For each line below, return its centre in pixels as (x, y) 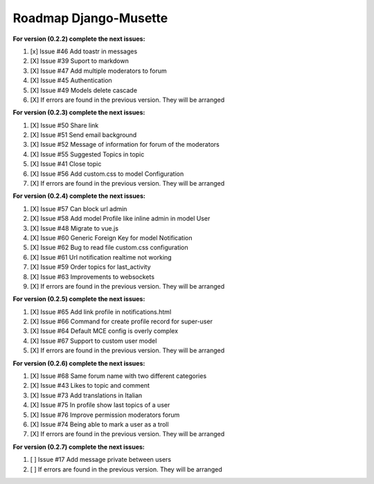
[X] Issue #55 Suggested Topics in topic (87, 154)
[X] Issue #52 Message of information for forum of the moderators (125, 145)
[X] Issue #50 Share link (64, 125)
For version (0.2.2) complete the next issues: (79, 39)
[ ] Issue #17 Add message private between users (101, 460)
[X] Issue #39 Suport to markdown (80, 61)
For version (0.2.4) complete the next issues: (79, 196)
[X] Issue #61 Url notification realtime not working (101, 257)
